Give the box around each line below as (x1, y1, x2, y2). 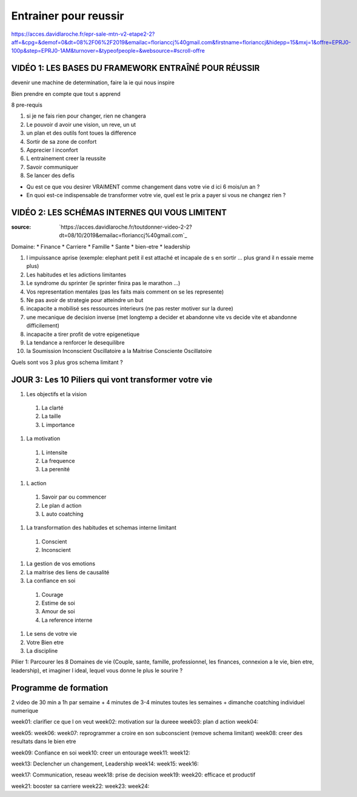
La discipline (26, 647, 58, 654)
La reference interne (41, 616, 93, 624)
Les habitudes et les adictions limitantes (26, 271, 127, 278)
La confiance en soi (26, 577, 76, 585)
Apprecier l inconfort (26, 146, 78, 153)
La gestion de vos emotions (26, 560, 96, 567)
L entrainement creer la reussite (26, 155, 106, 162)
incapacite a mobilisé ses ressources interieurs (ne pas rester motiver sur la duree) (26, 305, 233, 312)
